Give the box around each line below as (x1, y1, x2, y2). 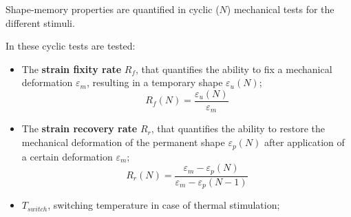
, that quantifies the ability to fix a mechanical (136, 61, 332, 76)
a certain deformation (21, 149, 113, 163)
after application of (264, 135, 345, 149)
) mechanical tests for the (226, 2, 334, 16)
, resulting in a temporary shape (86, 75, 223, 90)
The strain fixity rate (21, 61, 122, 76)
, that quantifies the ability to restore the (151, 121, 325, 136)
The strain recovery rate (21, 121, 138, 136)
